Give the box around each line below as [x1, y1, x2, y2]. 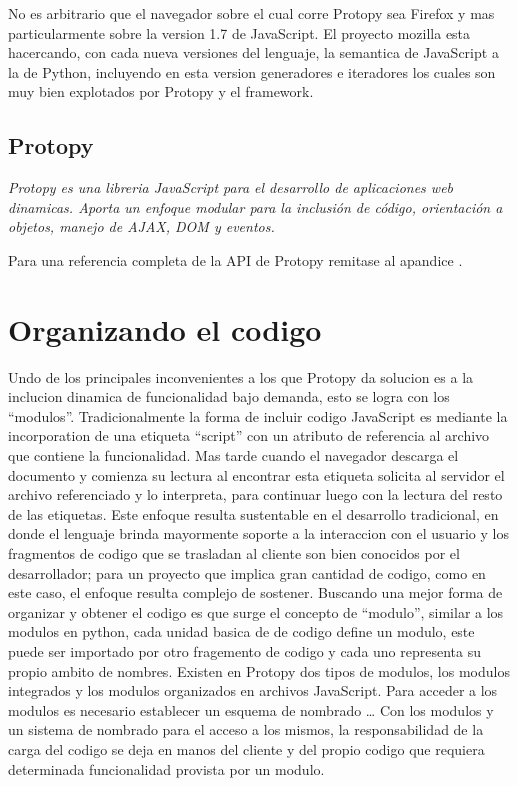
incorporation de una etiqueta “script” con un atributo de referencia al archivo [8, 425, 490, 446]
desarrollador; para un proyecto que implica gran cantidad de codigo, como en [8, 562, 486, 583]
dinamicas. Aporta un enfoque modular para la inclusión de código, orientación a [8, 196, 503, 217]
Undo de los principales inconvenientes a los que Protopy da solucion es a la [8, 366, 474, 387]
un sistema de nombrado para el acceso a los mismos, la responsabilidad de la [8, 719, 484, 740]
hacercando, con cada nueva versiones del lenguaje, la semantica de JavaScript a [8, 42, 499, 63]
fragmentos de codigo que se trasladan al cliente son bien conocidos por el [8, 543, 460, 564]
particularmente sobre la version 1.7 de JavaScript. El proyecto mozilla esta [8, 22, 471, 43]
